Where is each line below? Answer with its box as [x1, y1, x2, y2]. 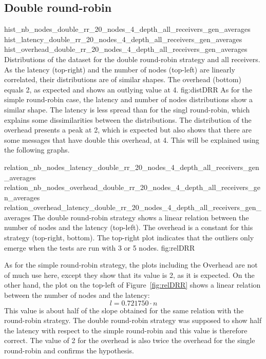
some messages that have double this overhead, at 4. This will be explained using [4, 134, 259, 145]
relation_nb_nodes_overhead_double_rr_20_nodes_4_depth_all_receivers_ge [4, 182, 261, 193]
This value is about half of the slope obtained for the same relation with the [4, 305, 244, 315]
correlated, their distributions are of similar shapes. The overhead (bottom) [4, 74, 241, 85]
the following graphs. [4, 144, 70, 155]
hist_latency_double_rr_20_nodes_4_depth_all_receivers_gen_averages [4, 33, 242, 44]
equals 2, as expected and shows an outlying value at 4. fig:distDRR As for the [4, 84, 252, 95]
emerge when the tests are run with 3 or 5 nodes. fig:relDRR [4, 242, 195, 253]
